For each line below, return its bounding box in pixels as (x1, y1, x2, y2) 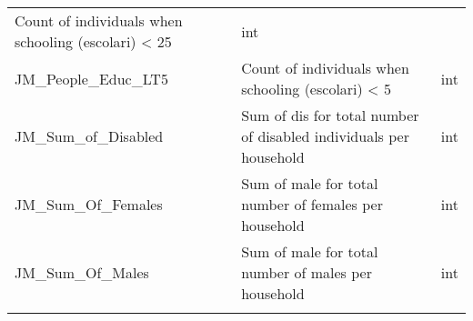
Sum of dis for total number (241, 105, 419, 125)
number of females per (241, 194, 383, 215)
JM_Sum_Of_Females (15, 194, 163, 215)
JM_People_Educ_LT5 (15, 67, 168, 89)
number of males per (241, 262, 372, 283)
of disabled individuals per (241, 125, 409, 146)
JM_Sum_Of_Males (15, 262, 149, 283)
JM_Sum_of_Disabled (15, 125, 164, 146)
